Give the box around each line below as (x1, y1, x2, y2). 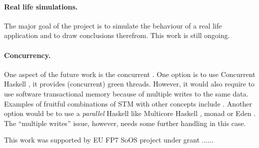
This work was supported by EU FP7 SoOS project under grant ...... (4, 134, 214, 145)
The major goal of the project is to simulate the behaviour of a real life (4, 20, 222, 30)
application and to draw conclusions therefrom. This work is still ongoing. (4, 30, 230, 40)
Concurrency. (4, 49, 51, 60)
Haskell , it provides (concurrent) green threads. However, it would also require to (4, 78, 255, 89)
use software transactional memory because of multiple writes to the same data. (4, 88, 248, 98)
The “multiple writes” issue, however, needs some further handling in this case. (4, 117, 246, 128)
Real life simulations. (4, 1, 78, 11)
